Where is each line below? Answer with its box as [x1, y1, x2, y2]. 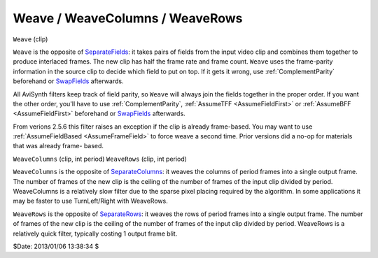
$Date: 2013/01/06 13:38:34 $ [13, 242, 99, 250]
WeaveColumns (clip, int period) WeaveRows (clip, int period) [13, 155, 187, 163]
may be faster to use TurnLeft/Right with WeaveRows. [13, 196, 168, 206]
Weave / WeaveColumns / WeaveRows [13, 10, 243, 26]
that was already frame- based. [13, 142, 104, 150]
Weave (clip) [13, 35, 48, 43]
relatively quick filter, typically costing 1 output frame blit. [13, 229, 178, 238]
